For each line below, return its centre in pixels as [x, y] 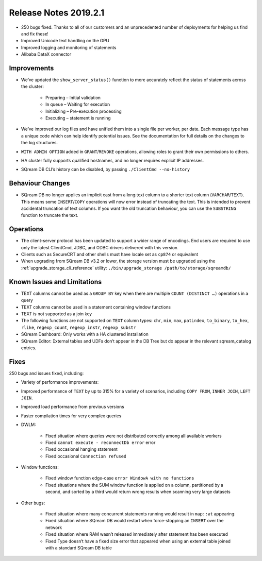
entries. [29, 348]
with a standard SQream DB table [79, 548]
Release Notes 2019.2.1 [57, 13]
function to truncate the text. [50, 215]
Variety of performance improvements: [60, 382]
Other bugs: [33, 503]
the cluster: [32, 86]
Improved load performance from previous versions [73, 407]
